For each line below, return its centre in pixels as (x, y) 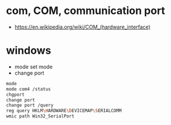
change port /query (30, 105)
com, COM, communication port (86, 11)
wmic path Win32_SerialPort (40, 116)
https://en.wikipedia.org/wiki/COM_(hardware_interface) (83, 27)
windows (29, 51)
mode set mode (33, 67)
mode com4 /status (28, 89)
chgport (16, 95)
